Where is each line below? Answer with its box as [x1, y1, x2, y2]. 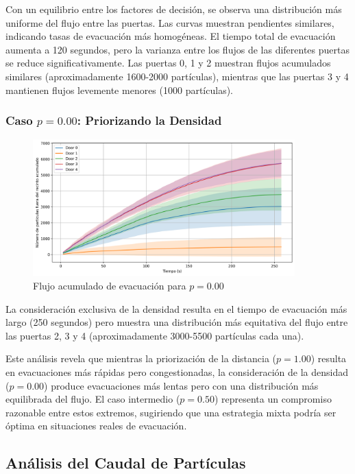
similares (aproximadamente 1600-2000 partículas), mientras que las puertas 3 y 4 [5, 69, 349, 83]
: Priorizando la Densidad [77, 112, 222, 129]
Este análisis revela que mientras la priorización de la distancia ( [5, 351, 277, 366]
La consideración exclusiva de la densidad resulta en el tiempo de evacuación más [5, 301, 347, 316]
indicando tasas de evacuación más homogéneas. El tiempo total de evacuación [5, 29, 336, 43]
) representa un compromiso [214, 392, 332, 406]
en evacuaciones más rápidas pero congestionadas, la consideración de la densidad [5, 364, 348, 379]
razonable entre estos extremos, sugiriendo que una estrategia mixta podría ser [5, 405, 336, 419]
